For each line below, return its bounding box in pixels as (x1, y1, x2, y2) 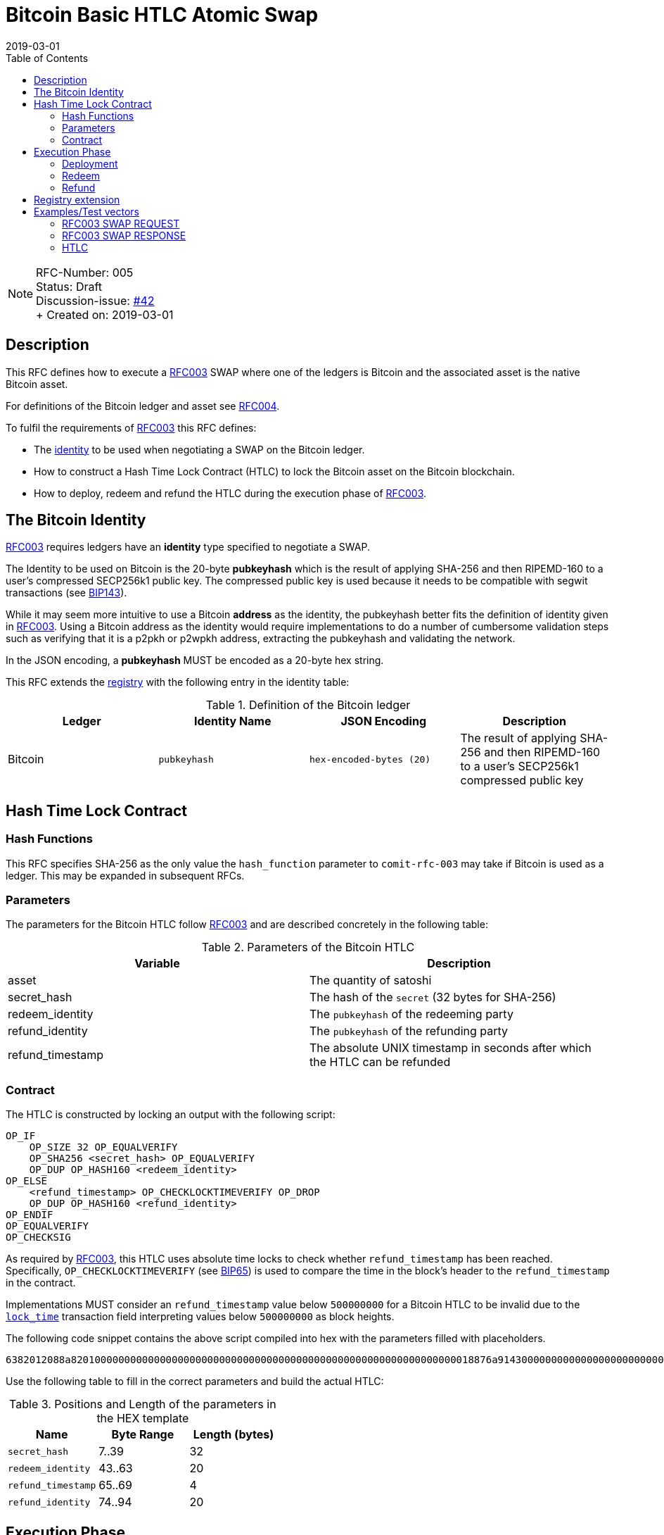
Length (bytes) (193, 1427, 274, 1442)
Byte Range (111, 1427, 174, 1442)
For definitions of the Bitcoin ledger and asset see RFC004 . (6, 399, 280, 412)
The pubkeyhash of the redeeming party (309, 1007, 513, 1022)
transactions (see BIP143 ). (6, 587, 127, 599)
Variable (134, 956, 180, 971)
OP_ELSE (6, 1175, 48, 1187)
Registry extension (34, 193, 120, 206)
